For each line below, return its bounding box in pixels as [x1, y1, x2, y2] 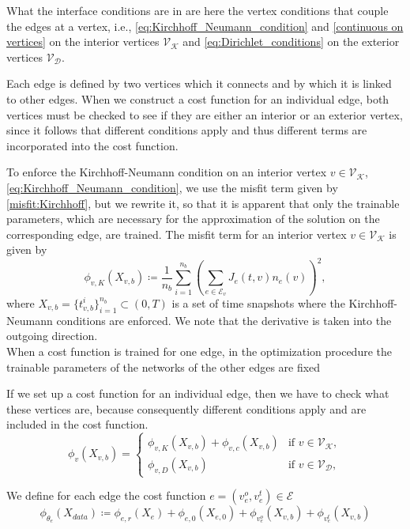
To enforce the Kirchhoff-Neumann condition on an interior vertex [6, 164, 327, 180]
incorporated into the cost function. [6, 137, 179, 153]
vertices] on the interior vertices [6, 33, 160, 50]
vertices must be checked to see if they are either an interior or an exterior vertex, [6, 106, 403, 123]
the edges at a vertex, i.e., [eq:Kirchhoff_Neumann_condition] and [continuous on [6, 17, 404, 34]
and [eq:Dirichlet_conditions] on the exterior [182, 33, 400, 50]
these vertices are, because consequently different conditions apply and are [6, 400, 367, 417]
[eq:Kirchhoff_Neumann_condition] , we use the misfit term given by [6, 179, 338, 195]
